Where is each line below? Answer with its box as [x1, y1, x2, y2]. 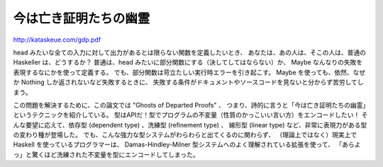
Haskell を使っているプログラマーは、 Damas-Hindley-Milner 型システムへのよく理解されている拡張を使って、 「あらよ [13, 140, 361, 149]
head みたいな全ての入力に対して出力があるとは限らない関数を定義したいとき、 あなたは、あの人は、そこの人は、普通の [13, 48, 367, 57]
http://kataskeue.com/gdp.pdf [13, 35, 101, 44]
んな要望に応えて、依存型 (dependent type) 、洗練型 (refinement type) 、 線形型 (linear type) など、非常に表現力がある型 [13, 120, 367, 129]
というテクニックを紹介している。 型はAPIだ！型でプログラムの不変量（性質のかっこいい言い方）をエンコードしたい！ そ [13, 110, 368, 120]
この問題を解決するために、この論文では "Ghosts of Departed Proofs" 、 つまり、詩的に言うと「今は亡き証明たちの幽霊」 [13, 100, 367, 109]
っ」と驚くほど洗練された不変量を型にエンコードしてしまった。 [13, 150, 200, 159]
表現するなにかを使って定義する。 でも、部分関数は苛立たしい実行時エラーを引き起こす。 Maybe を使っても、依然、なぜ [13, 68, 366, 76]
